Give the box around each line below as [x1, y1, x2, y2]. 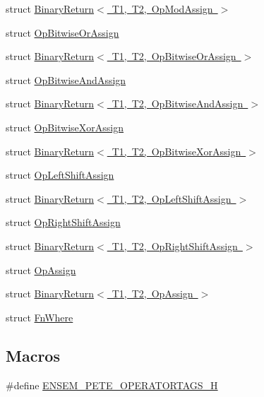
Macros [6, 344, 60, 366]
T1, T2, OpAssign [112, 286, 193, 301]
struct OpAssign [6, 262, 76, 277]
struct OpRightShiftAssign [6, 215, 121, 230]
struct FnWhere [6, 309, 73, 324]
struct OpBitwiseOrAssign [6, 25, 119, 40]
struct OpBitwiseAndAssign [6, 72, 126, 87]
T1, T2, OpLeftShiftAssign [112, 191, 232, 206]
